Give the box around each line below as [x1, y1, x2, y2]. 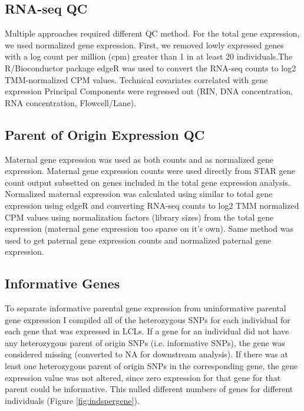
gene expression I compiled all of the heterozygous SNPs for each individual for [5, 313, 290, 325]
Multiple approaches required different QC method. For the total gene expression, [5, 27, 300, 40]
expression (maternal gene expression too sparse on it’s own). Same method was [5, 222, 293, 235]
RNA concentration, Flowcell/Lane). [5, 96, 137, 108]
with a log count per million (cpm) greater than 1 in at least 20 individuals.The [5, 50, 293, 63]
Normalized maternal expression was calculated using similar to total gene [5, 188, 273, 200]
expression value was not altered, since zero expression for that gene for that [5, 371, 281, 383]
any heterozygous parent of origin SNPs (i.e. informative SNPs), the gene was [5, 336, 285, 348]
